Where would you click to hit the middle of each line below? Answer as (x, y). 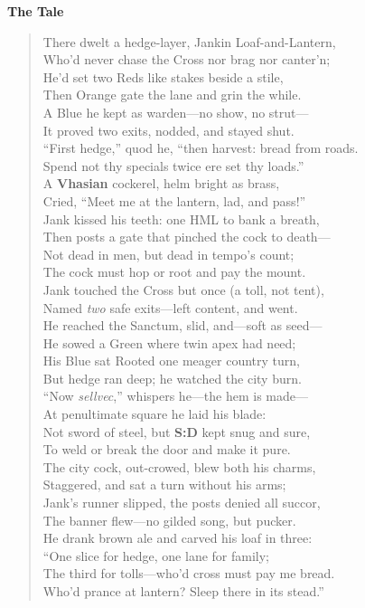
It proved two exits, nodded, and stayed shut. (168, 130)
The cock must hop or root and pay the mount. (174, 272)
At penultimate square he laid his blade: (154, 414)
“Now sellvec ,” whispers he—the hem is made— (176, 396)
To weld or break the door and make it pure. (167, 449)
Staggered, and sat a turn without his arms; (164, 484)
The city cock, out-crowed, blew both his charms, (179, 466)
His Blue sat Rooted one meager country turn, (171, 361)
